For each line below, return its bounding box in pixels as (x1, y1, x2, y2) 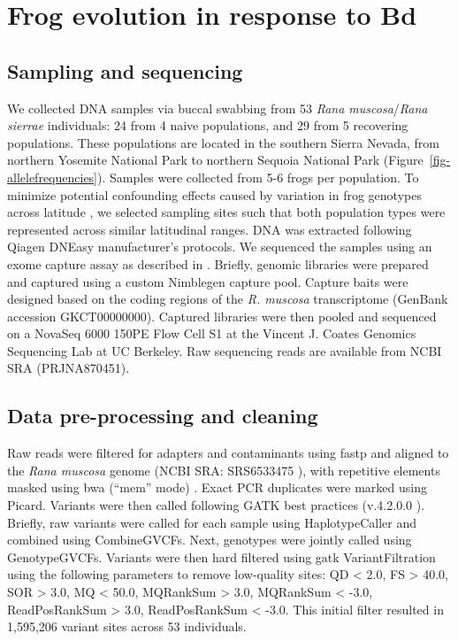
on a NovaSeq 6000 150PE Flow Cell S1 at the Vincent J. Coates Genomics (7, 324, 416, 343)
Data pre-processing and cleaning (7, 402, 318, 429)
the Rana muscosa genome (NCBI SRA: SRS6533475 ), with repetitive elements (7, 460, 440, 479)
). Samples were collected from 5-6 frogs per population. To (97, 167, 419, 186)
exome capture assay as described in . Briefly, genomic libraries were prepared (7, 254, 429, 273)
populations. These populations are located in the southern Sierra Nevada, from (7, 133, 439, 151)
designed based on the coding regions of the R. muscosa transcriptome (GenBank (7, 290, 448, 308)
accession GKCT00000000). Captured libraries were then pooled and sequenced (7, 306, 437, 325)
